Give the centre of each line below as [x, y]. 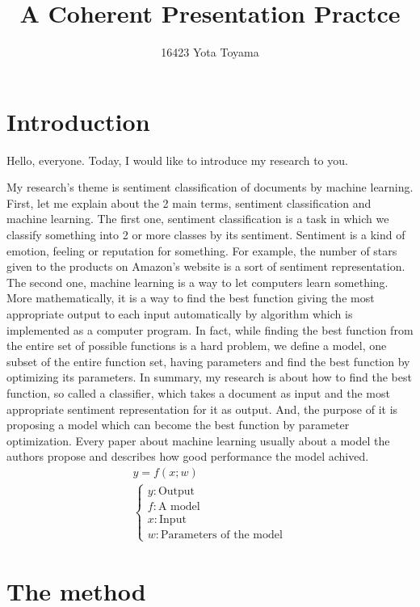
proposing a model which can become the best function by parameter [178, 425]
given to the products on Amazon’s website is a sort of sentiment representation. [206, 266]
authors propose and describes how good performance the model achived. [188, 456]
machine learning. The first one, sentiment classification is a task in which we [198, 219]
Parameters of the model [222, 535]
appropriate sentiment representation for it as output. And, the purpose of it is [202, 409]
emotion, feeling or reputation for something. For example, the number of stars [202, 250]
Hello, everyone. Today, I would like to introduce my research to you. [177, 160]
